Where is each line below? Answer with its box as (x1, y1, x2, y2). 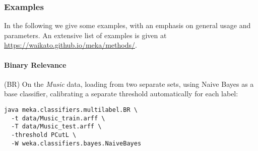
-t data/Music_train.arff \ (11, 114, 105, 122)
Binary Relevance (4, 59, 67, 70)
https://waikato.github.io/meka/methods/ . (4, 40, 137, 50)
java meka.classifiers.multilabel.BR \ (4, 106, 138, 113)
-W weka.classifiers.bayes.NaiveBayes (11, 139, 142, 147)
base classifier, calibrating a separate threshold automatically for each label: (4, 88, 238, 99)
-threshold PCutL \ (11, 131, 77, 138)
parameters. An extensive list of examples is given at (4, 30, 167, 40)
